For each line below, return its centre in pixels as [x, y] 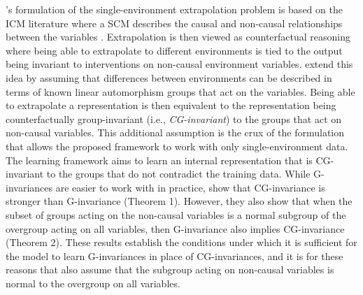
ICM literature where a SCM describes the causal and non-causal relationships [174, 23]
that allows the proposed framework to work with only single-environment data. [177, 146]
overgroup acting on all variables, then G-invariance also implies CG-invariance [175, 228]
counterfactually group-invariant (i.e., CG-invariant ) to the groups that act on [174, 118]
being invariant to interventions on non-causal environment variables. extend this [179, 64]
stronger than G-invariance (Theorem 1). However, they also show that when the [179, 201]
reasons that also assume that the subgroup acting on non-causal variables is [170, 269]
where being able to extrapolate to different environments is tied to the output [174, 50]
